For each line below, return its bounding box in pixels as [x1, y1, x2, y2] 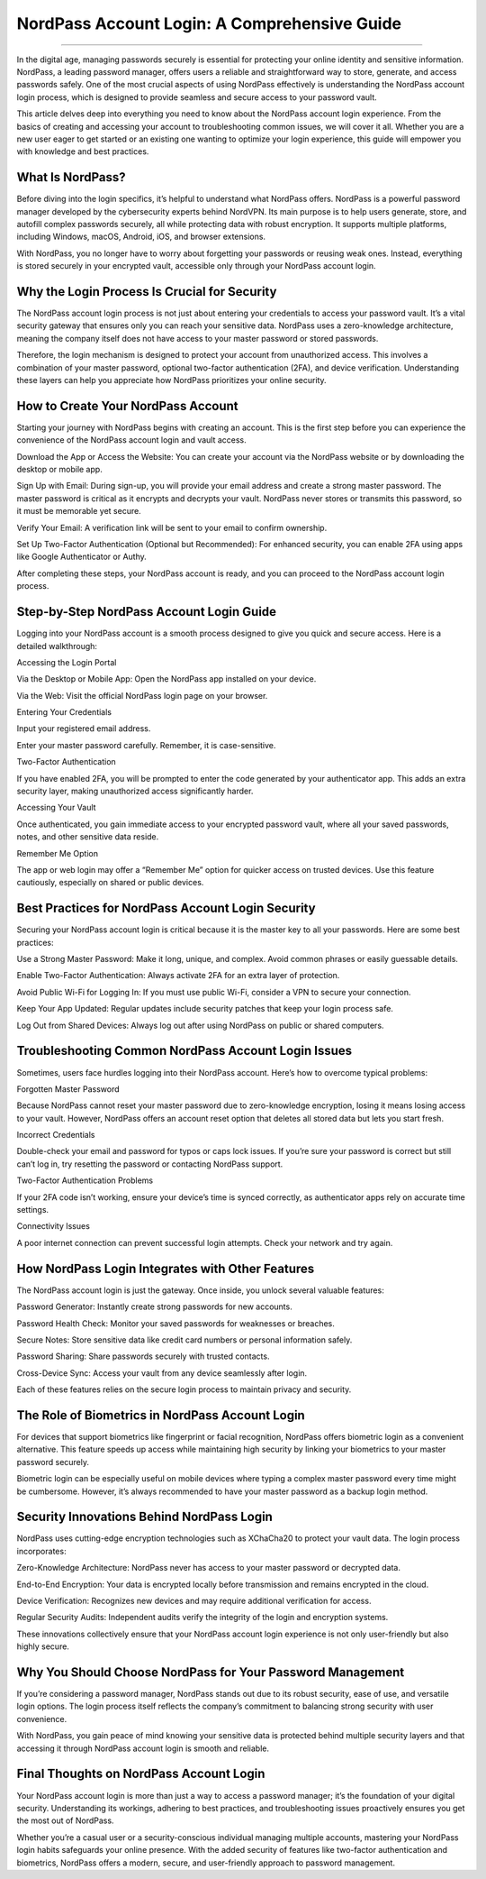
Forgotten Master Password [16, 1083, 121, 1095]
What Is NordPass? [16, 170, 126, 185]
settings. [16, 1205, 49, 1215]
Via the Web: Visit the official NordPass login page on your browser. [16, 690, 268, 701]
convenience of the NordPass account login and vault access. [16, 435, 247, 445]
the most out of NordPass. [16, 1815, 114, 1826]
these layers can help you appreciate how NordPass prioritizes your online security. [16, 375, 328, 385]
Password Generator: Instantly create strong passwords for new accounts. [16, 1301, 292, 1312]
